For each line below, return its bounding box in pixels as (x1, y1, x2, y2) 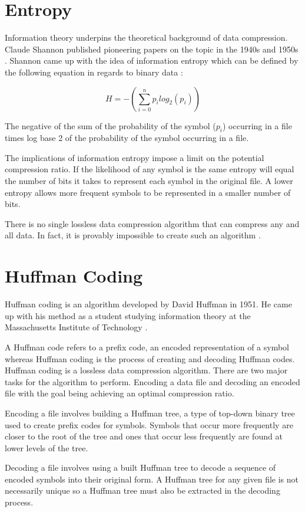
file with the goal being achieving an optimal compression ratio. (5, 387, 234, 399)
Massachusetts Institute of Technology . (5, 321, 148, 333)
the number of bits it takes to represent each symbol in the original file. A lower (5, 175, 293, 187)
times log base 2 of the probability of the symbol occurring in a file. (5, 132, 249, 144)
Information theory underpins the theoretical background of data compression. (5, 31, 288, 44)
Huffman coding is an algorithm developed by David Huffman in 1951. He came (5, 298, 292, 310)
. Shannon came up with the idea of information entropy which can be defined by (5, 54, 299, 67)
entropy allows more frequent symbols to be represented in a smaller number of (5, 186, 291, 198)
